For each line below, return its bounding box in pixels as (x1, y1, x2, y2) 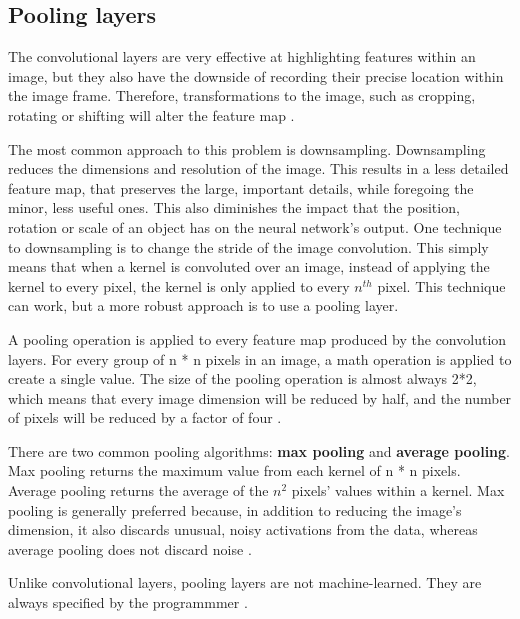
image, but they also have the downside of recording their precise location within (8, 65, 504, 86)
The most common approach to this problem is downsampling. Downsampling (8, 138, 486, 159)
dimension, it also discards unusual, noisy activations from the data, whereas (8, 519, 478, 540)
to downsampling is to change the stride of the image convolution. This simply (8, 236, 489, 257)
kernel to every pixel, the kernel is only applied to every (8, 275, 350, 296)
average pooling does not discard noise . (8, 538, 252, 559)
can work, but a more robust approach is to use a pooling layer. (8, 295, 399, 316)
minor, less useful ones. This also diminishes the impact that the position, (8, 197, 460, 218)
